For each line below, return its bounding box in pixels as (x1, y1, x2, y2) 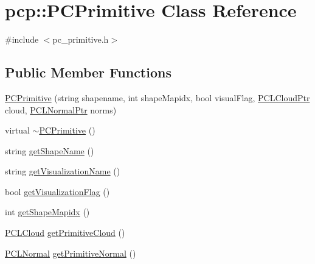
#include (5, 33, 39, 46)
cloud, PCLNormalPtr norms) (5, 103, 117, 116)
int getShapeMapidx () (5, 205, 90, 218)
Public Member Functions (5, 63, 171, 82)
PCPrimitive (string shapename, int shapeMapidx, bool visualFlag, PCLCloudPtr (5, 91, 310, 104)
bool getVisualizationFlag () (5, 185, 110, 198)
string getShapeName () (5, 144, 94, 157)
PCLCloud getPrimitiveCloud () (5, 226, 125, 239)
